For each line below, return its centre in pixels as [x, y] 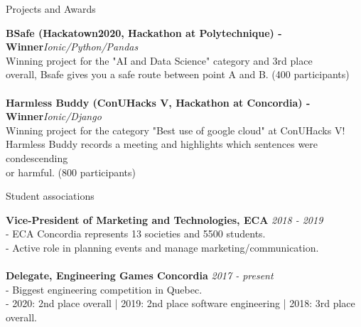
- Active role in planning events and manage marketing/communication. [162, 247]
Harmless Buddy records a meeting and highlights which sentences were [162, 144]
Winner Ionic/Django [54, 116]
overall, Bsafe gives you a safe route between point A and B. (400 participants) [178, 74]
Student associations [50, 196]
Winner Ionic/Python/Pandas [72, 47]
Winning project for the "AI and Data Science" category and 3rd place [159, 60]
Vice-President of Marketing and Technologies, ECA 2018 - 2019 [165, 219]
